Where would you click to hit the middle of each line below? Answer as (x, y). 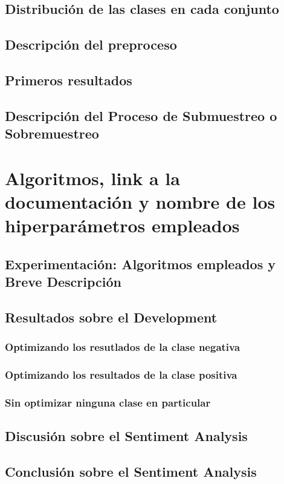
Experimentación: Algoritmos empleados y (140, 263)
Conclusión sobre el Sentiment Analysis (131, 471)
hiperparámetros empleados (122, 225)
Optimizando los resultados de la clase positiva (121, 374)
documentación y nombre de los (140, 201)
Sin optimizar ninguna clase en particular (108, 402)
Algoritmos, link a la (92, 178)
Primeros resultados (69, 80)
